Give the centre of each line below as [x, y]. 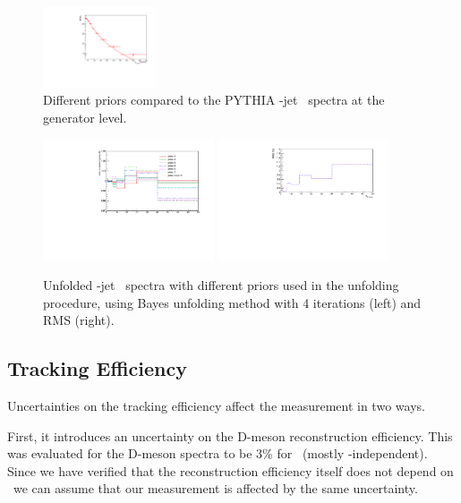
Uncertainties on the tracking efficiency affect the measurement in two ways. [216, 406]
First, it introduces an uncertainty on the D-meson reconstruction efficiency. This [230, 435]
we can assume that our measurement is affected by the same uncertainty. [215, 488]
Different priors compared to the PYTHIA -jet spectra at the [214, 100]
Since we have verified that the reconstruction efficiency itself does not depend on [230, 470]
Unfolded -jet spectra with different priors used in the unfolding [221, 285]
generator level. [85, 118]
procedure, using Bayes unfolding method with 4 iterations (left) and [232, 302]
